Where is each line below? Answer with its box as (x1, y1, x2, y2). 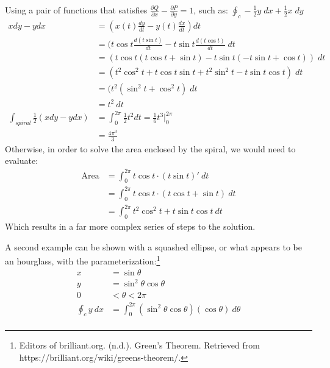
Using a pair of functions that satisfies (5, 4, 148, 16)
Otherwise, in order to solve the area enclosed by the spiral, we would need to (5, 142, 296, 155)
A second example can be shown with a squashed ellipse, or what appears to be (5, 240, 303, 253)
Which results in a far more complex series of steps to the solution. (5, 220, 256, 233)
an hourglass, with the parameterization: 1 (5, 253, 160, 267)
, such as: (193, 4, 228, 16)
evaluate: (5, 154, 38, 167)
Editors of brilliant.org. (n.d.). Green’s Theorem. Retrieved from (19, 339, 260, 352)
